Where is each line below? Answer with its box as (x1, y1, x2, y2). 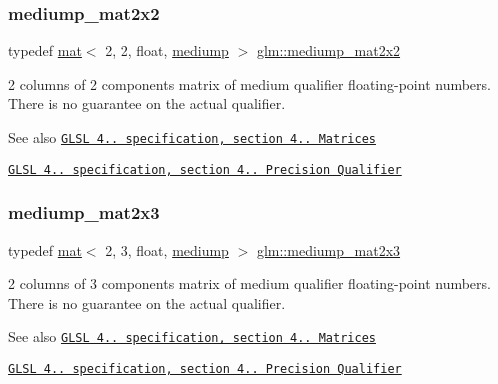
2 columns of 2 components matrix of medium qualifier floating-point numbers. (8, 73, 491, 94)
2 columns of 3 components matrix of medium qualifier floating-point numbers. (8, 273, 491, 294)
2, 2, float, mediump (105, 40, 229, 61)
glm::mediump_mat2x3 (256, 239, 401, 260)
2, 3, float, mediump (105, 239, 229, 260)
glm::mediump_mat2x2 (256, 40, 401, 61)
